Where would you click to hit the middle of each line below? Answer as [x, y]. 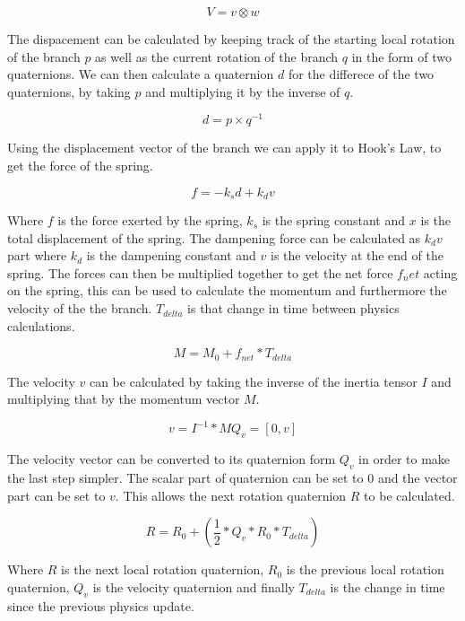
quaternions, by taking [69, 91]
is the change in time [387, 586]
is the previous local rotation [365, 569]
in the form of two [401, 56]
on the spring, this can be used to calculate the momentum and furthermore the [227, 290]
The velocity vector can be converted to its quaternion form [172, 459]
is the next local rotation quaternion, [163, 569]
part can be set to [56, 495]
